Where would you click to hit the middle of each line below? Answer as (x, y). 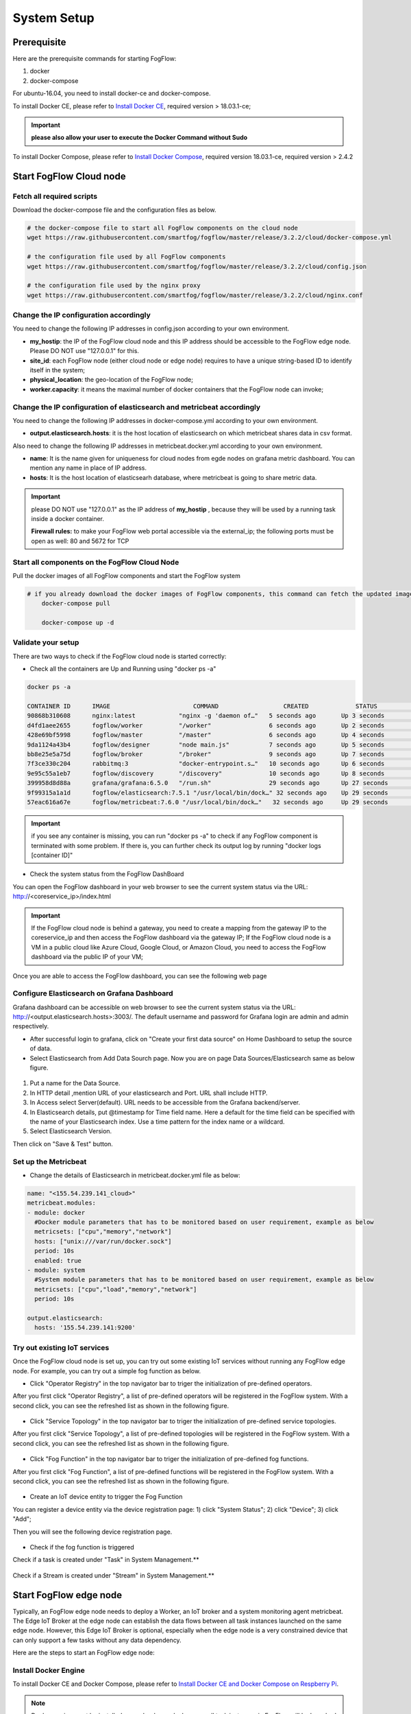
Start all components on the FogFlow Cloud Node (96, 562)
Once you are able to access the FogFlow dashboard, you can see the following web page (140, 976)
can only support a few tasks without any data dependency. (97, 1640)
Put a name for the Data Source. (75, 1083)
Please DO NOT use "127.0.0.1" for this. (85, 351)
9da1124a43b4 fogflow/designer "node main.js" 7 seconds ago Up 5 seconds (206, 745)
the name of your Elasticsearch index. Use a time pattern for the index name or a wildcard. (157, 1122)
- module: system (56, 1270)
